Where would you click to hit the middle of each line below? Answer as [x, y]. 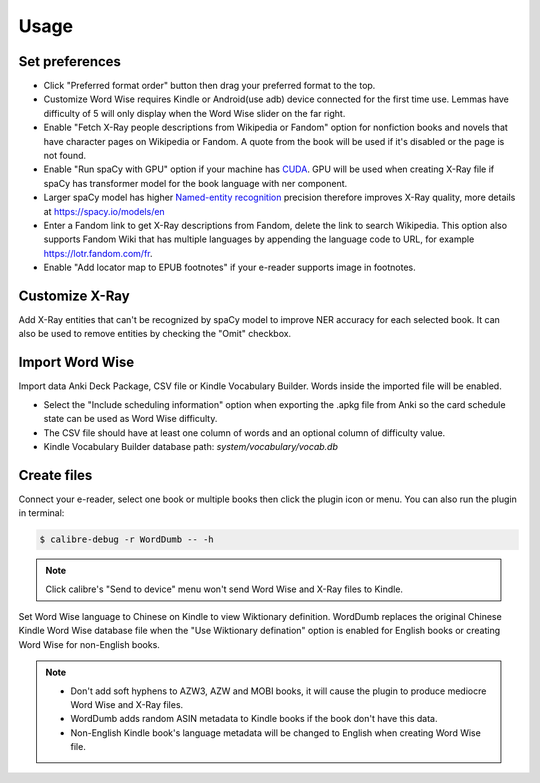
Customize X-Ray [74, 295]
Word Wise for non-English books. [89, 644]
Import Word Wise [76, 362]
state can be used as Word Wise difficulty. [130, 419]
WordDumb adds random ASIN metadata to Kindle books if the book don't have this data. [254, 719]
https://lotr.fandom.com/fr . [98, 253]
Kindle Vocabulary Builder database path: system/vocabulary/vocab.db [191, 446]
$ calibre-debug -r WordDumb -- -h [126, 539]
